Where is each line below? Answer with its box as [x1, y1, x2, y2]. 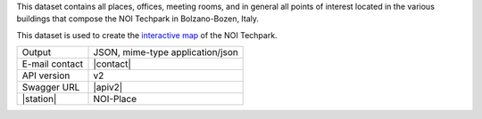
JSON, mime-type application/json [93, 46, 238, 59]
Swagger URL [21, 81, 80, 93]
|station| [21, 93, 57, 106]
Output [21, 46, 52, 59]
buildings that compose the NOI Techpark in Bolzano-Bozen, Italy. [16, 13, 259, 24]
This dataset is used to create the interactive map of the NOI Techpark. [16, 29, 278, 40]
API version [21, 69, 71, 82]
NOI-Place [93, 93, 137, 106]
